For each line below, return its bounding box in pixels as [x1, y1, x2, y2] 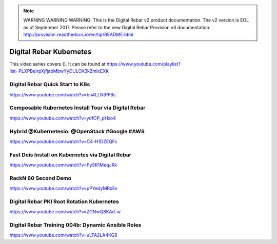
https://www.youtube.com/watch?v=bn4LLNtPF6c [9, 91, 116, 97]
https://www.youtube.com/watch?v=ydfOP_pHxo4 [9, 115, 116, 121]
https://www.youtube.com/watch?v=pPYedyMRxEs [9, 185, 118, 192]
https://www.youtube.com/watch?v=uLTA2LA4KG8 [9, 232, 117, 238]
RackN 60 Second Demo [9, 174, 72, 181]
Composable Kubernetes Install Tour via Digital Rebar [9, 104, 146, 111]
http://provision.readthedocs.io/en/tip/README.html [23, 31, 133, 38]
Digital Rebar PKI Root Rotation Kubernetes [9, 198, 119, 205]
